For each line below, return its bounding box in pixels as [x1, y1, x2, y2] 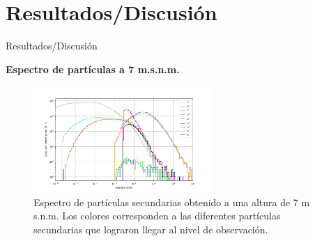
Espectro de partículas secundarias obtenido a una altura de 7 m [33, 194, 310, 209]
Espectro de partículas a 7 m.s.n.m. [6, 61, 180, 76]
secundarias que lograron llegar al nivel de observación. [33, 221, 268, 236]
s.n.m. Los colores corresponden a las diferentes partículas [33, 208, 281, 223]
